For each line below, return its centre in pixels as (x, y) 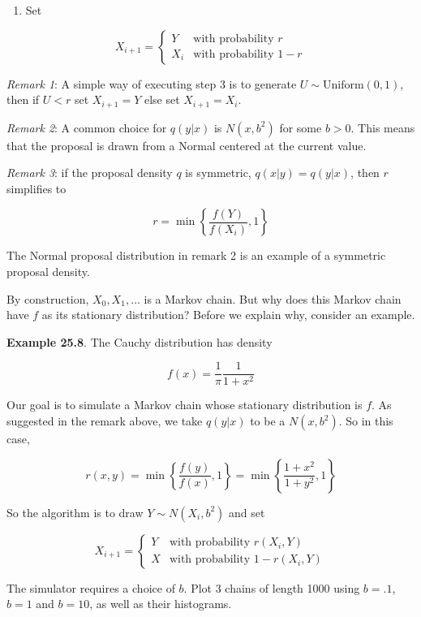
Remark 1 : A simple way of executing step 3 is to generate (152, 83)
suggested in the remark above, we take (105, 421)
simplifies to (37, 188)
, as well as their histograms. (161, 604)
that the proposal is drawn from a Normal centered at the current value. (187, 145)
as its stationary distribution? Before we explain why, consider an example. (228, 315)
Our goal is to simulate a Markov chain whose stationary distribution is (185, 405)
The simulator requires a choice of (91, 587)
